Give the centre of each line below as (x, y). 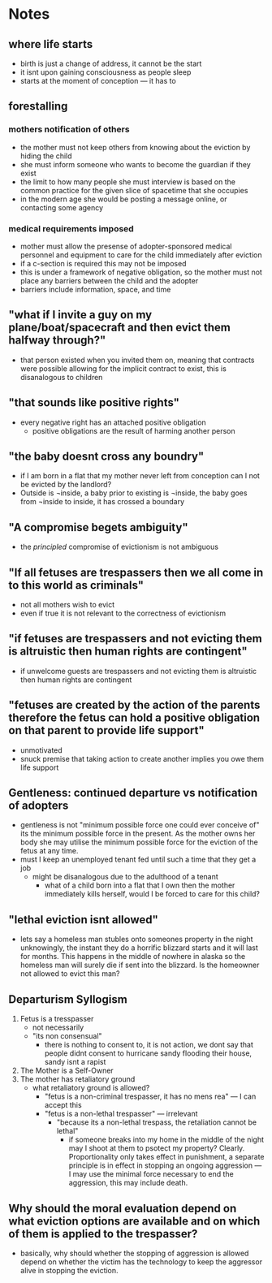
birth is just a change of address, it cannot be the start (111, 63)
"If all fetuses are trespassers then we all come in (136, 572)
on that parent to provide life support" (106, 730)
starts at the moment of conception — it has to (98, 81)
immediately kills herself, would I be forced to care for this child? (152, 894)
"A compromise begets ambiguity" (98, 527)
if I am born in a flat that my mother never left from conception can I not (140, 476)
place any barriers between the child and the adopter (109, 280)
